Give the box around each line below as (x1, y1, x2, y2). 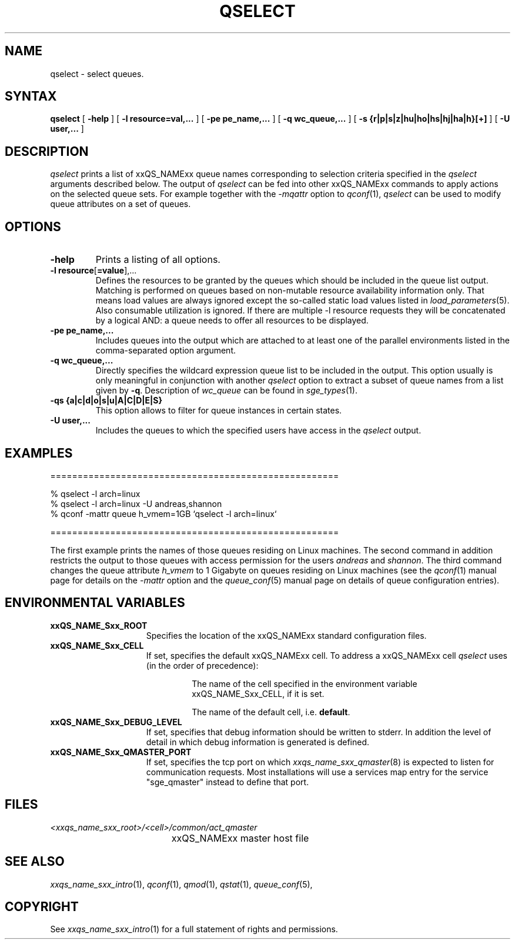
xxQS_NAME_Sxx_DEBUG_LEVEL (50, 716, 182, 727)
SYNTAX (5, 89, 57, 104)
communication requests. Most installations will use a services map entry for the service (146, 766, 489, 777)
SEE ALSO (5, 854, 65, 869)
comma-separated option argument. (95, 345, 236, 356)
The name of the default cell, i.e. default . (192, 706, 350, 717)
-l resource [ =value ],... (50, 265, 137, 276)
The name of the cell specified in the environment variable (192, 678, 417, 689)
